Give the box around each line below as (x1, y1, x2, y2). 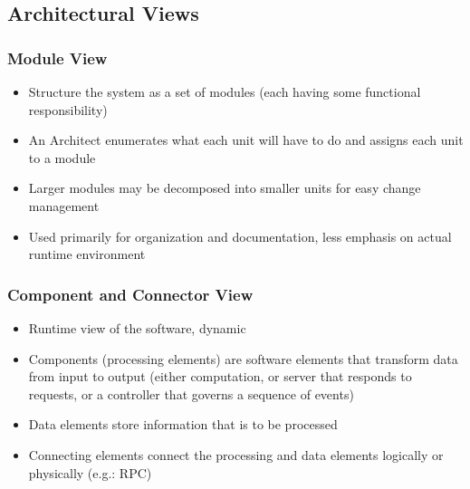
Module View (7, 46, 108, 69)
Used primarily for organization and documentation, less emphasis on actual (28, 226, 452, 245)
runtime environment (28, 244, 146, 264)
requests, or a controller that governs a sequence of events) (28, 384, 354, 403)
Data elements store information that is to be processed (28, 415, 338, 434)
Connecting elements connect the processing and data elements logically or (28, 445, 444, 464)
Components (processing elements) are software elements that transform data (28, 349, 458, 368)
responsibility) (28, 100, 108, 119)
